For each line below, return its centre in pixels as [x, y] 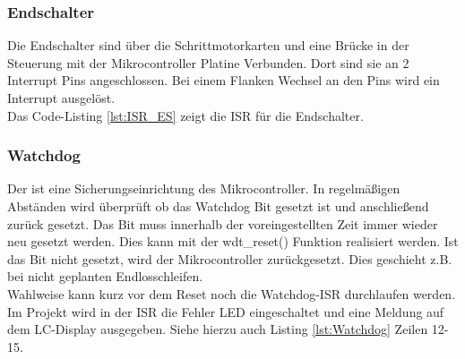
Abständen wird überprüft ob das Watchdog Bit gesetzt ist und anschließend [218, 206]
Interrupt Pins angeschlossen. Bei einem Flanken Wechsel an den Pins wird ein [224, 80]
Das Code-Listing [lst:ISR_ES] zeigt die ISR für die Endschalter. [185, 115]
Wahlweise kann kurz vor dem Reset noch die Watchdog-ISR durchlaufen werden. [232, 293]
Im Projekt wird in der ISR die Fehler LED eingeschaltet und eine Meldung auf [226, 311]
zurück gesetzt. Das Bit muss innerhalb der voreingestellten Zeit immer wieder [223, 223]
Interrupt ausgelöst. [61, 98]
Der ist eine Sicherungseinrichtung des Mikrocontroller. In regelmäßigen [204, 188]
